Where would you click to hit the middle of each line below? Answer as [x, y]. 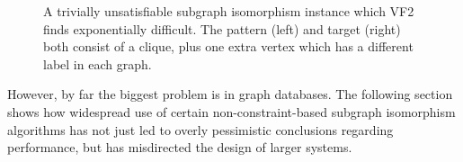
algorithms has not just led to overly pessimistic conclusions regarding [200, 129]
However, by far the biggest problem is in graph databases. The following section [230, 94]
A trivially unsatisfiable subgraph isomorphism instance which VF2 [229, 11]
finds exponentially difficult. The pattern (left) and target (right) [222, 28]
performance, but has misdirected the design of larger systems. [180, 147]
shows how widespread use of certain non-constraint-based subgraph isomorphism [231, 111]
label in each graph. [98, 63]
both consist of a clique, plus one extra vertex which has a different [228, 46]
